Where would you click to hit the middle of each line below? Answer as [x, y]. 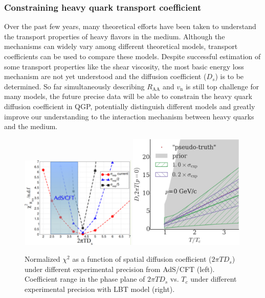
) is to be [229, 76]
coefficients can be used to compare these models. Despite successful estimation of [132, 56]
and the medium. [31, 126]
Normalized [42, 259]
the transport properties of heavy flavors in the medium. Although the [115, 36]
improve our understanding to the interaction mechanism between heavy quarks [129, 116]
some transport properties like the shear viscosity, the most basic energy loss [124, 66]
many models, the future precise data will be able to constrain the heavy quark [128, 96]
